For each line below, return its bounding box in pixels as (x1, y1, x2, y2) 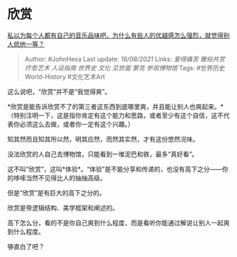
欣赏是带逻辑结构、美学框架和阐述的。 (7, 203, 119, 212)
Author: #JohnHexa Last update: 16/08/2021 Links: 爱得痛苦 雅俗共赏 (24, 54, 226, 63)
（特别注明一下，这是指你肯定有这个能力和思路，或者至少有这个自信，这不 (7, 111, 224, 120)
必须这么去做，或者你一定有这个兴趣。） (19, 120, 134, 128)
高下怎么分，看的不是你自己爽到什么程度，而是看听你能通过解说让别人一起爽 (7, 218, 230, 227)
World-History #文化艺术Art (24, 72, 106, 81)
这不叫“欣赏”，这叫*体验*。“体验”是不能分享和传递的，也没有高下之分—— (7, 165, 222, 173)
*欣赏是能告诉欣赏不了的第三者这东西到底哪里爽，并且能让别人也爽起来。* (7, 102, 224, 111)
